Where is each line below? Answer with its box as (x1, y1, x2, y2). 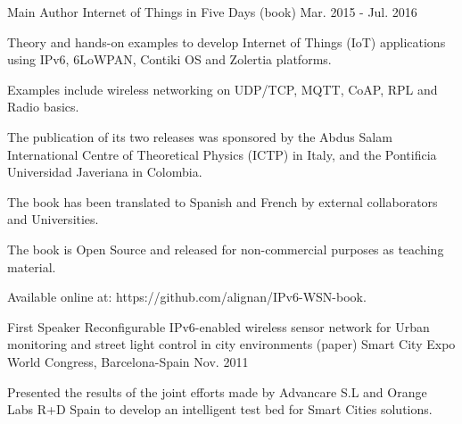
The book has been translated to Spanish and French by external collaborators (7, 192, 438, 211)
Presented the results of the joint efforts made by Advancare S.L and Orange (7, 382, 427, 401)
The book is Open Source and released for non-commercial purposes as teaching (7, 239, 444, 258)
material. (7, 257, 56, 276)
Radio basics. (7, 97, 79, 116)
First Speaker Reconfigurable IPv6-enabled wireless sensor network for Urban (7, 317, 430, 336)
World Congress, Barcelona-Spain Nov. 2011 (7, 352, 249, 370)
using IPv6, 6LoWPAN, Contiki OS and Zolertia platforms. (7, 50, 332, 69)
